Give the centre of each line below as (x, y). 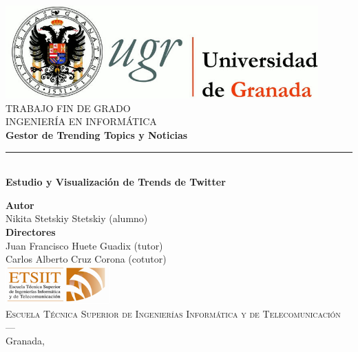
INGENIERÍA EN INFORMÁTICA (81, 121)
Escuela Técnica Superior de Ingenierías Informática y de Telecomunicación (173, 313)
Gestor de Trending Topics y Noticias (97, 134)
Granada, (25, 340)
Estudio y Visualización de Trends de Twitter (116, 182)
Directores (31, 231)
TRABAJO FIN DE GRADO (68, 108)
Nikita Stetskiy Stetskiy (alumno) (77, 218)
